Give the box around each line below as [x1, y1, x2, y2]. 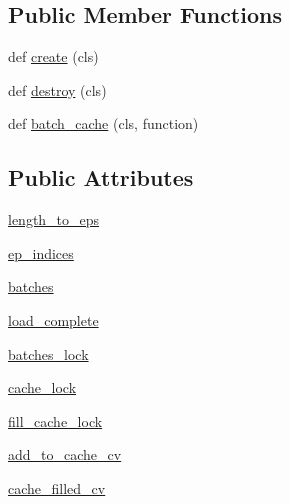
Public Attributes [8, 162, 194, 193]
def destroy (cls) [8, 79, 107, 100]
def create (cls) [8, 46, 99, 67]
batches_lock [8, 343, 89, 364]
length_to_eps [8, 209, 100, 230]
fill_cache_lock [8, 410, 103, 431]
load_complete [8, 309, 99, 330]
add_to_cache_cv [8, 444, 122, 465]
